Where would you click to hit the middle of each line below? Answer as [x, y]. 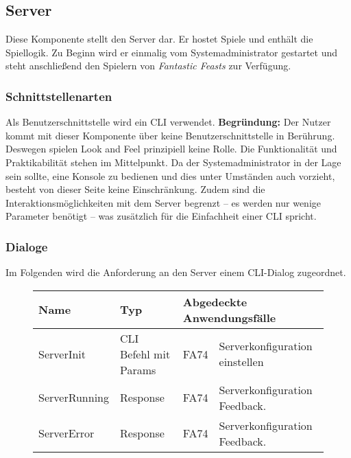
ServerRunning [74, 398]
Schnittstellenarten [59, 96]
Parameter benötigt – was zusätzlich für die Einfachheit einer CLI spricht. [161, 216]
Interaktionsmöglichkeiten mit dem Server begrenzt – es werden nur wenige [164, 202]
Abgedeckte [215, 301]
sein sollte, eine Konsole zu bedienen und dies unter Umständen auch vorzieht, [170, 175]
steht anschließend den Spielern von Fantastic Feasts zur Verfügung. [148, 66]
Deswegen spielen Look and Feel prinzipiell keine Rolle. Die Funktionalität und [171, 149]
